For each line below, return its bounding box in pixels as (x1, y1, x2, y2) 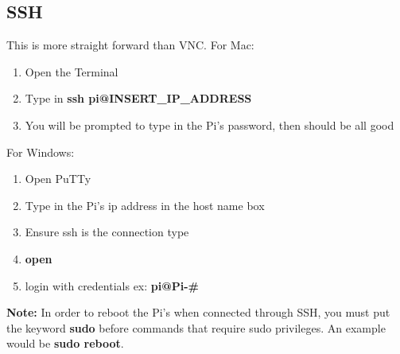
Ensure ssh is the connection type (25, 224, 189, 240)
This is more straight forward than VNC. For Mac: (6, 37, 254, 53)
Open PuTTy (25, 170, 91, 187)
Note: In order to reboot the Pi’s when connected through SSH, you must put (6, 304, 390, 321)
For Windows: (6, 143, 75, 160)
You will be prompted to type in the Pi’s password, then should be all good (25, 116, 394, 133)
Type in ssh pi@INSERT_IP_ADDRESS (25, 90, 252, 107)
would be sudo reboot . (6, 335, 124, 352)
